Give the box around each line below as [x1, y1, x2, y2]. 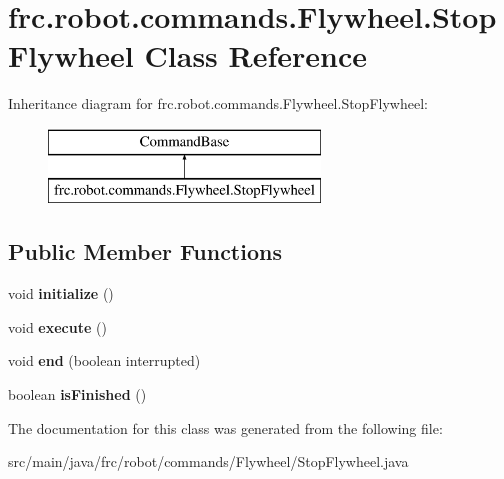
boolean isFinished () [8, 384, 147, 405]
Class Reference [144, 35, 368, 76]
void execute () [8, 316, 107, 337]
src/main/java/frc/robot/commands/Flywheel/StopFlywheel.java [8, 451, 409, 472]
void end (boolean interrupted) [8, 350, 201, 371]
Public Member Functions [8, 236, 282, 267]
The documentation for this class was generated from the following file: [8, 417, 443, 438]
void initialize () [8, 283, 114, 304]
